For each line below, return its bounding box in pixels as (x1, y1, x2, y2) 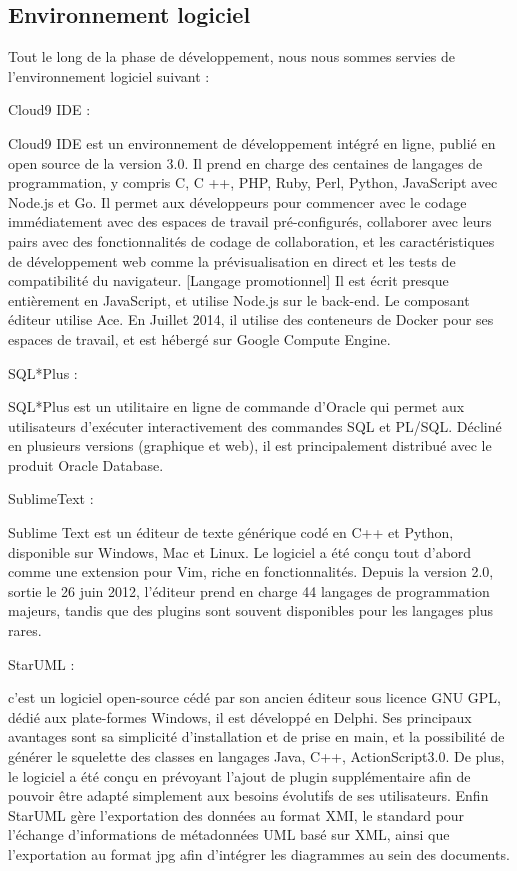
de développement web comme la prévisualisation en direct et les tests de (8, 250, 456, 271)
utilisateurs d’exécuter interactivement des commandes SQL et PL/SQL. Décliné (8, 415, 502, 436)
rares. (8, 620, 42, 641)
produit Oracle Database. (8, 454, 164, 475)
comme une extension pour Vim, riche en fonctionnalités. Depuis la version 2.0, (8, 561, 494, 582)
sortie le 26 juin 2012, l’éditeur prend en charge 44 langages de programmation (8, 580, 490, 601)
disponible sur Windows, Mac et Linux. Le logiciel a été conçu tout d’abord (8, 541, 472, 562)
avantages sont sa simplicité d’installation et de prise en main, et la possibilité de (8, 726, 505, 747)
